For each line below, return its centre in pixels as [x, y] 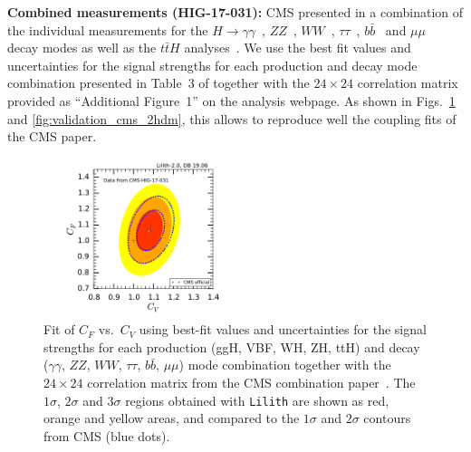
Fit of [59, 329]
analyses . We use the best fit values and [298, 48]
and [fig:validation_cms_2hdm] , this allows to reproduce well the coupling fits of [232, 118]
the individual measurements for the [108, 29]
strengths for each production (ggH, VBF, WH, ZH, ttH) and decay [232, 346]
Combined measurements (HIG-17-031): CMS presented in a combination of [235, 12]
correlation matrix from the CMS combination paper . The [251, 383]
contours [387, 418]
